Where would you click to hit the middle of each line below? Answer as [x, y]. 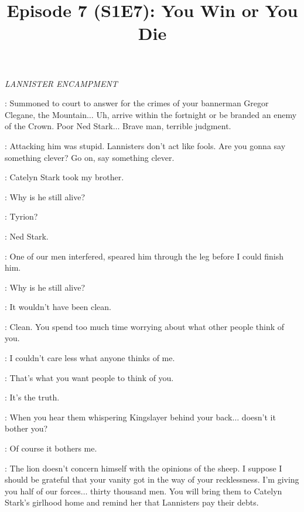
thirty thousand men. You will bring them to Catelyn [186, 491]
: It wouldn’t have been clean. [58, 307]
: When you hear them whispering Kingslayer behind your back [119, 417]
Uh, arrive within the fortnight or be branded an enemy [197, 114]
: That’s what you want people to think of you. [89, 377]
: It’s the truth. [32, 397]
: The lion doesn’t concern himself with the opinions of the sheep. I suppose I [144, 468]
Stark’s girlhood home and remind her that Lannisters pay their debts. [132, 502]
